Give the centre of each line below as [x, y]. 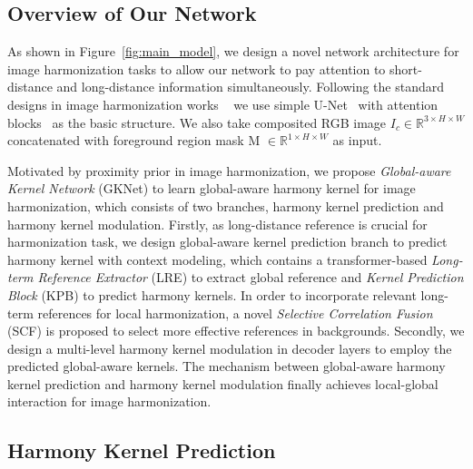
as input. [357, 140]
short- [406, 68]
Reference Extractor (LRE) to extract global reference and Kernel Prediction [251, 277]
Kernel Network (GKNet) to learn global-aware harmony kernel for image [212, 188]
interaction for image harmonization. [109, 401]
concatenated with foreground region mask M [134, 140]
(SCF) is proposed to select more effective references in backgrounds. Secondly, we [236, 331]
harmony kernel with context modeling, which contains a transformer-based [217, 259]
